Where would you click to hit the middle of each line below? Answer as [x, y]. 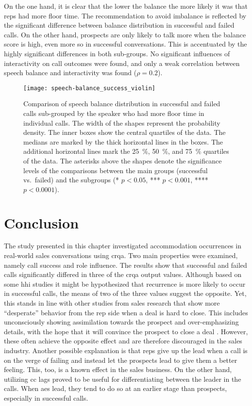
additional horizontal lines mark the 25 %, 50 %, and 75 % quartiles [126, 151]
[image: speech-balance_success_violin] [90, 88]
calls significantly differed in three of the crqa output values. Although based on [123, 274]
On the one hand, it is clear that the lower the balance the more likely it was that [126, 6]
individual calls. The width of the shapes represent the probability [122, 122]
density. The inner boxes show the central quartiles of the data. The [125, 132]
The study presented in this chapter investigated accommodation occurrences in [123, 246]
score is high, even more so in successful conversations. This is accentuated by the [126, 44]
